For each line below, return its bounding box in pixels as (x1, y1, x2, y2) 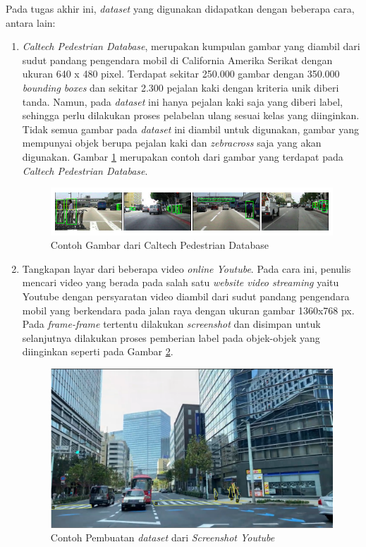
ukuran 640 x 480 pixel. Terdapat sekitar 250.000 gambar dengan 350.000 (22, 66, 340, 81)
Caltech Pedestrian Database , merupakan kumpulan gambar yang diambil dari (22, 39, 360, 54)
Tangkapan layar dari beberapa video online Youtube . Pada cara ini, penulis (22, 261, 351, 276)
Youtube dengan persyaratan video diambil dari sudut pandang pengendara (22, 288, 350, 303)
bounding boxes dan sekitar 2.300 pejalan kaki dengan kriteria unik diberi (22, 80, 339, 94)
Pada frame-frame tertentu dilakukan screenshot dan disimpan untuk (22, 316, 321, 331)
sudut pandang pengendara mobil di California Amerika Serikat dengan (22, 52, 333, 67)
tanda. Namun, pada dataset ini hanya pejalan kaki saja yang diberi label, (22, 94, 343, 109)
